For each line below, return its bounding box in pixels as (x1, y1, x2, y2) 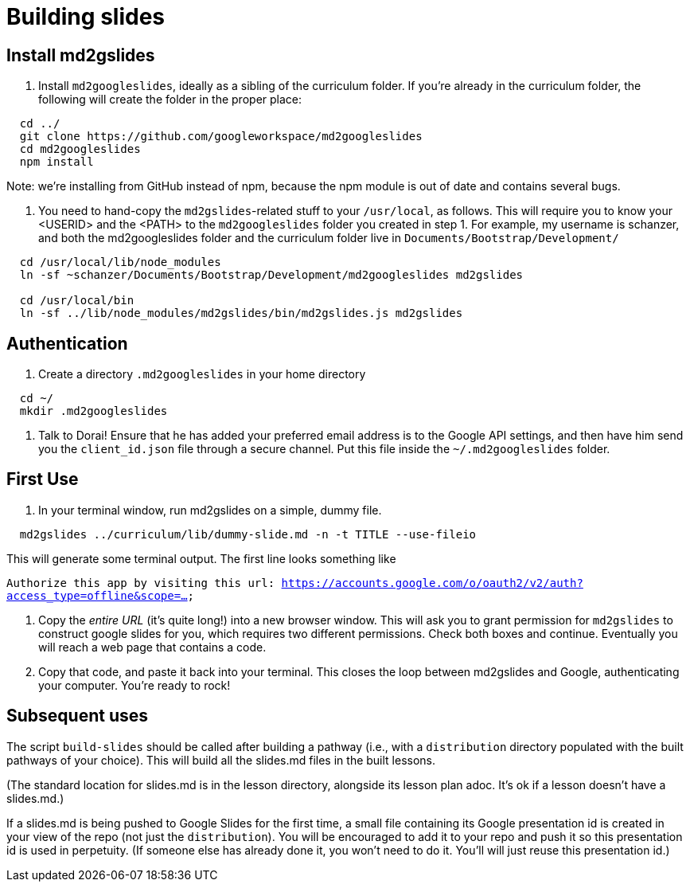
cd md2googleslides (19, 143, 141, 156)
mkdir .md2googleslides (19, 405, 168, 418)
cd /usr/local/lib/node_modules (19, 256, 221, 269)
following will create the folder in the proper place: (38, 92, 302, 107)
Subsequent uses (6, 706, 148, 726)
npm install (19, 155, 94, 169)
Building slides (6, 3, 165, 30)
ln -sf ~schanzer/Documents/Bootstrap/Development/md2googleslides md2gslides (19, 268, 524, 282)
